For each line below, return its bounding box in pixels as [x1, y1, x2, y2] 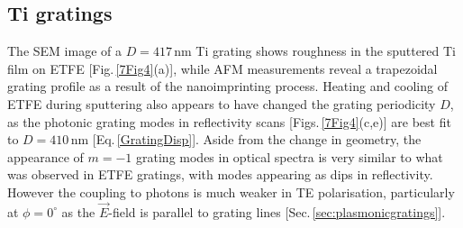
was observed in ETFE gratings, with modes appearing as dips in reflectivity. [7, 165, 433, 184]
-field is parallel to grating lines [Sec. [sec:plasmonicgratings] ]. [108, 202, 446, 221]
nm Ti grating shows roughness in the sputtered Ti [174, 41, 456, 60]
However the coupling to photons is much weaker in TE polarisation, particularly [7, 182, 455, 201]
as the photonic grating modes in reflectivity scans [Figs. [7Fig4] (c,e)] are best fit [7, 112, 451, 131]
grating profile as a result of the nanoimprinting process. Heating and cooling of [7, 77, 448, 96]
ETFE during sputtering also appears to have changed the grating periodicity [7, 94, 436, 113]
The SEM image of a [7, 41, 122, 60]
